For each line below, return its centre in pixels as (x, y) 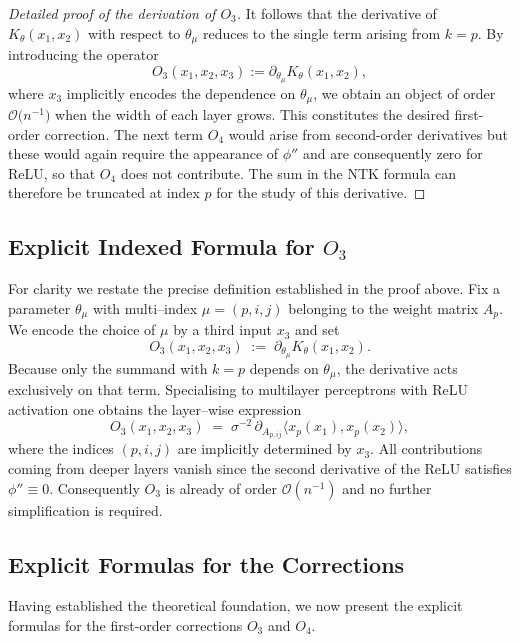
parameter (39, 307)
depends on (284, 367)
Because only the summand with (108, 367)
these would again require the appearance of (143, 153)
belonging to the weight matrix (383, 307)
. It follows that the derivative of (336, 13)
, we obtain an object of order (404, 92)
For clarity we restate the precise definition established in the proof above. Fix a (254, 288)
